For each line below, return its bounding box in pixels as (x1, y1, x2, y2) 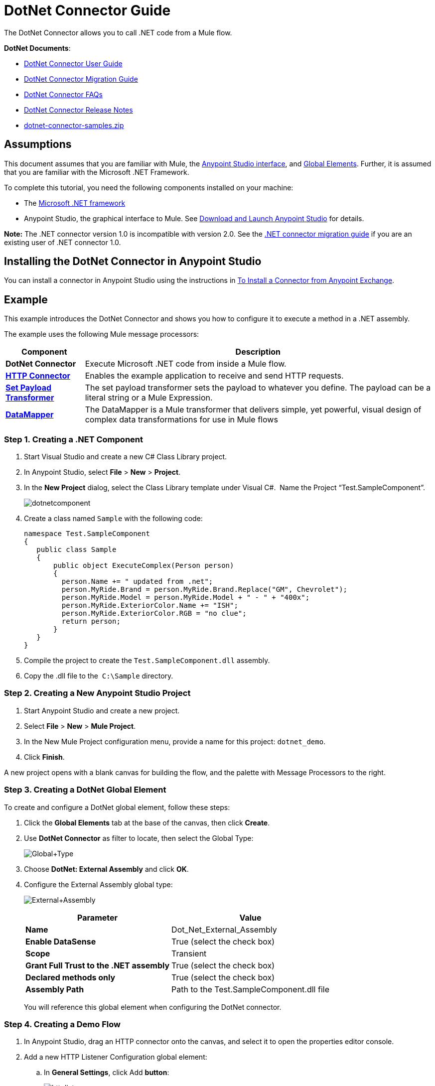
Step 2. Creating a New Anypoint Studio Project (4, 688, 191, 698)
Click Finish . (24, 752, 65, 761)
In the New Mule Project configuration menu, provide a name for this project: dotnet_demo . (24, 737, 326, 746)
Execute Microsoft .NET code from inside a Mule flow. (85, 359, 287, 369)
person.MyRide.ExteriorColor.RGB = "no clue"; (61, 609, 247, 618)
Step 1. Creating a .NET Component (4, 434, 144, 444)
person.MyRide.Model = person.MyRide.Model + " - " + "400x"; (61, 593, 310, 602)
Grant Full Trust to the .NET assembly (25, 960, 170, 970)
